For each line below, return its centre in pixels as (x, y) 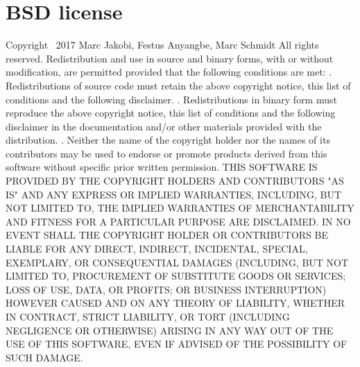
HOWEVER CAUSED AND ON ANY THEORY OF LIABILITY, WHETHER (175, 303)
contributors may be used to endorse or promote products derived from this (166, 153)
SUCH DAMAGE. (44, 357)
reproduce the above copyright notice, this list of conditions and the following (171, 113)
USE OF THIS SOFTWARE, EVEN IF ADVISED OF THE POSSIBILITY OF (177, 344)
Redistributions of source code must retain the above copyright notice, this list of (178, 85)
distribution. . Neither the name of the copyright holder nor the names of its (168, 140)
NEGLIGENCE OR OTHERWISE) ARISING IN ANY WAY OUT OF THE (170, 330)
